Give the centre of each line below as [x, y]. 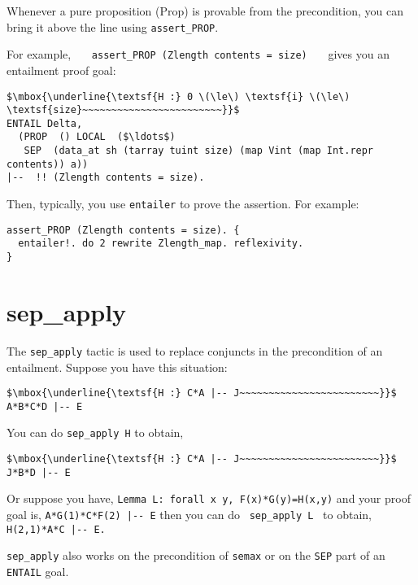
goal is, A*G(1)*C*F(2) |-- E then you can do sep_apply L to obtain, [189, 515]
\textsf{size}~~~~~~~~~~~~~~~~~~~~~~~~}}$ [123, 110]
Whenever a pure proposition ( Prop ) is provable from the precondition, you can [205, 11]
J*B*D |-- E [39, 472]
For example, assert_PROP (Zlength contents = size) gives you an [198, 54]
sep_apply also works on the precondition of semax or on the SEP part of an [196, 555]
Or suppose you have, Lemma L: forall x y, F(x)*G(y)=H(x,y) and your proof [209, 498]
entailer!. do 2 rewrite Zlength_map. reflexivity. [161, 244]
